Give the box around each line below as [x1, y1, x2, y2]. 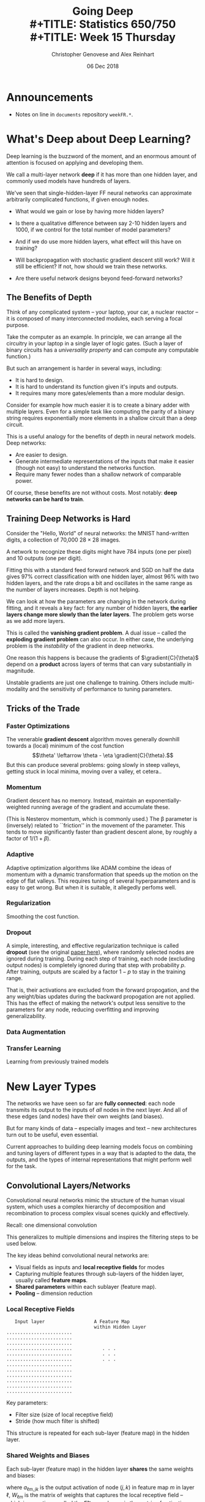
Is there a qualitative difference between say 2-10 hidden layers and [15, 219, 187, 227]
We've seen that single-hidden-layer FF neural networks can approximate [6, 189, 192, 197]
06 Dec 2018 [86, 62, 119, 70]
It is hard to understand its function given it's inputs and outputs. [15, 383, 179, 390]
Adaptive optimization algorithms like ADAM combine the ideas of [6, 864, 172, 871]
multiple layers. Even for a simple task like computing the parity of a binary [6, 408, 195, 415]
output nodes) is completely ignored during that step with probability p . [6, 962, 186, 969]
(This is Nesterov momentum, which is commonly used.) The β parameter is [6, 815, 198, 823]
